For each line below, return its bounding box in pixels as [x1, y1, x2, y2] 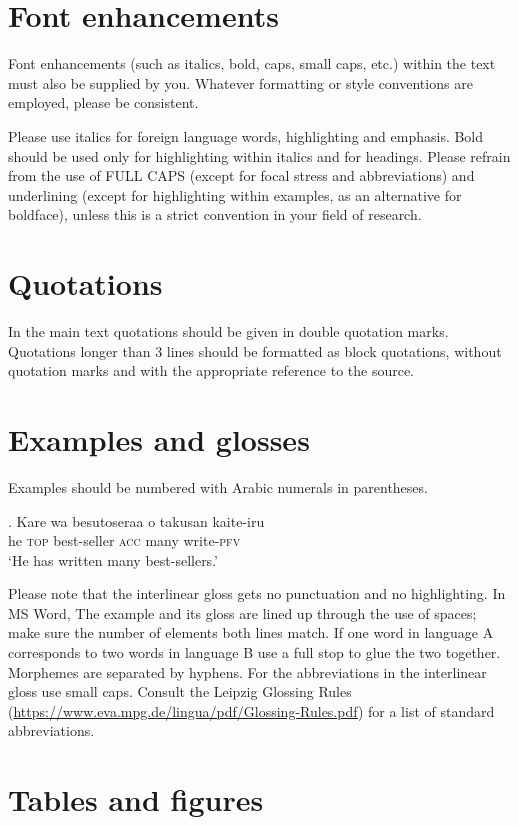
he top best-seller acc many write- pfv [8, 530, 241, 551]
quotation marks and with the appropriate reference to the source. [8, 360, 415, 381]
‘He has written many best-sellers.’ [8, 549, 218, 570]
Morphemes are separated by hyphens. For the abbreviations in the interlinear [8, 661, 487, 682]
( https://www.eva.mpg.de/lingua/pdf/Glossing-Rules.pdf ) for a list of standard [8, 700, 495, 721]
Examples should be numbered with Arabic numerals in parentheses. [8, 476, 428, 497]
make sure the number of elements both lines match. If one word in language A [8, 622, 494, 643]
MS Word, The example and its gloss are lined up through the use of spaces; [8, 602, 477, 623]
